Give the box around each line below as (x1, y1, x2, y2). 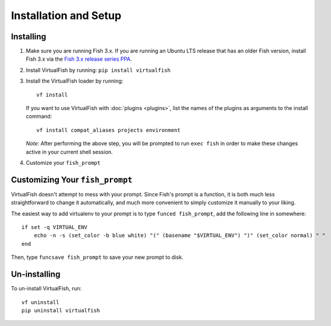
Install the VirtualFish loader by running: (26, 77, 124, 84)
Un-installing (11, 269, 61, 280)
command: (26, 113, 52, 120)
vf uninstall (21, 299, 59, 306)
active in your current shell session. (26, 148, 113, 155)
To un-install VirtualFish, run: (11, 285, 82, 292)
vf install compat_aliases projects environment (36, 127, 181, 133)
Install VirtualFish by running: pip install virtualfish (26, 66, 171, 74)
